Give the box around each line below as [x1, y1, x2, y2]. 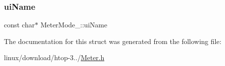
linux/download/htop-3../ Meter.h [4, 52, 105, 63]
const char [4, 20, 35, 30]
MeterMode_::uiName [40, 20, 108, 30]
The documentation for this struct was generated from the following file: [4, 36, 222, 46]
